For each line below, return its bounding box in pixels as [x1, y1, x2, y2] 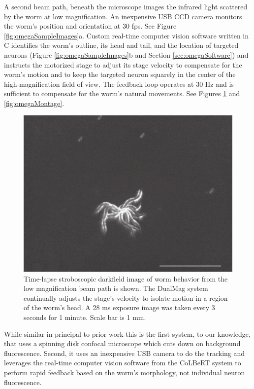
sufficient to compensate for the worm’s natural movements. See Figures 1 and [4, 88, 240, 99]
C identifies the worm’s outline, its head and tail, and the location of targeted [4, 40, 239, 50]
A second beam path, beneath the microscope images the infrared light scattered [4, 1, 248, 11]
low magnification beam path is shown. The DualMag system [24, 283, 208, 293]
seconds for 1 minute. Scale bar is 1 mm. [24, 312, 146, 322]
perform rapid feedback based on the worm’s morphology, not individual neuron [4, 367, 245, 378]
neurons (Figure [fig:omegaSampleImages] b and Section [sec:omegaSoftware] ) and [4, 49, 249, 60]
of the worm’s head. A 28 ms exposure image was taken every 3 [24, 302, 215, 313]
